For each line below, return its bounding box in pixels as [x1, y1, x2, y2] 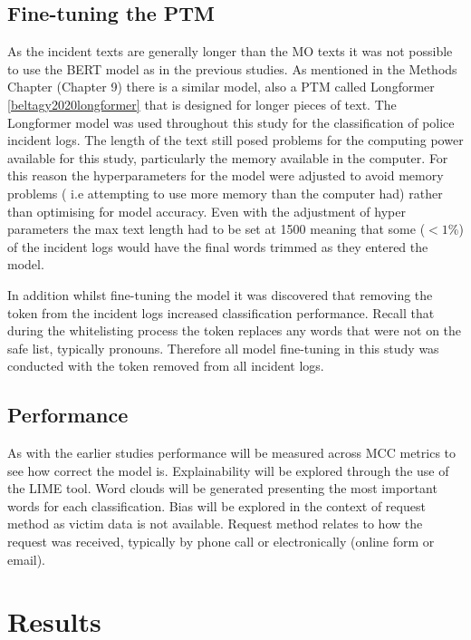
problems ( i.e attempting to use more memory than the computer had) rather [7, 183, 443, 202]
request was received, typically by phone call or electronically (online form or [7, 532, 435, 551]
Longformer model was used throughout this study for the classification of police [7, 112, 455, 131]
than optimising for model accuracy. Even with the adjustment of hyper [7, 201, 406, 220]
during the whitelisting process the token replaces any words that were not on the [7, 321, 462, 340]
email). [7, 549, 45, 568]
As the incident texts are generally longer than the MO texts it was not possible [7, 42, 453, 61]
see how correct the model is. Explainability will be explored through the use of [7, 461, 449, 480]
